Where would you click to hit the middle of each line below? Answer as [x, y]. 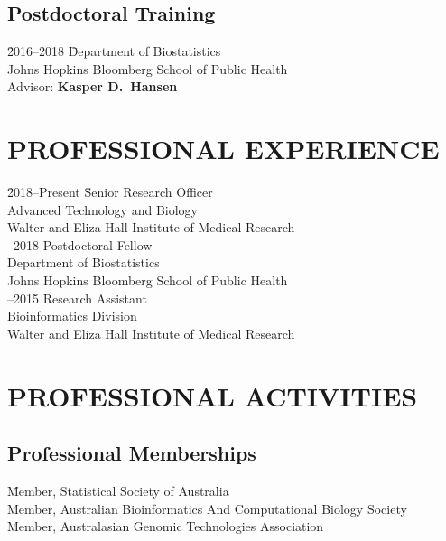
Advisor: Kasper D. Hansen [93, 86]
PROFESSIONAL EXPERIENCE [223, 149]
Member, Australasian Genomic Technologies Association [166, 526]
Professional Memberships [132, 453]
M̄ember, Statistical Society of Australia [118, 491]
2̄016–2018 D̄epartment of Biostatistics [114, 51]
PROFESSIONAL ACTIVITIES [213, 395]
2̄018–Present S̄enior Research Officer [110, 192]
